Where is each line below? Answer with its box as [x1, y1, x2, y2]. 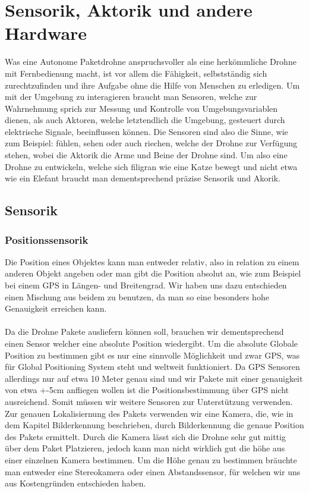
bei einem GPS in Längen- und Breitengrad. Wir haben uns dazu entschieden [5, 279, 287, 291]
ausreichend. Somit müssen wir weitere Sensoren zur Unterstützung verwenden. [5, 395, 293, 407]
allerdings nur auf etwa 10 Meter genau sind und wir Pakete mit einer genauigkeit [5, 372, 303, 384]
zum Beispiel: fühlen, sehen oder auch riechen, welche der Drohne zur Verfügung [5, 137, 297, 149]
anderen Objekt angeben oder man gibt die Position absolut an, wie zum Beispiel [5, 267, 301, 280]
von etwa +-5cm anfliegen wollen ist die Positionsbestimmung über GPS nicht [5, 384, 289, 396]
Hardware [5, 21, 87, 45]
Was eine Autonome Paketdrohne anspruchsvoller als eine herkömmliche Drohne [5, 55, 297, 68]
